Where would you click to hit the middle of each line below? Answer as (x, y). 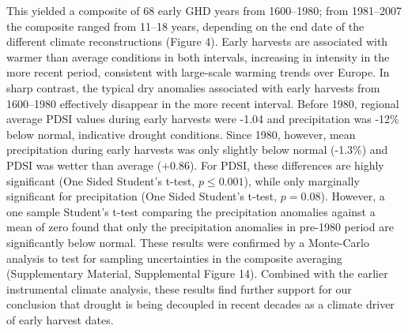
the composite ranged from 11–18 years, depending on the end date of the (185, 26)
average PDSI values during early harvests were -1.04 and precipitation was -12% (203, 119)
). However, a (353, 196)
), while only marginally (302, 180)
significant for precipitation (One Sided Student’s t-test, (142, 196)
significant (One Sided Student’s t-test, (101, 180)
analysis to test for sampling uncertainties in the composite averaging (174, 258)
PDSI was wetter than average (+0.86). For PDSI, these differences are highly (195, 165)
